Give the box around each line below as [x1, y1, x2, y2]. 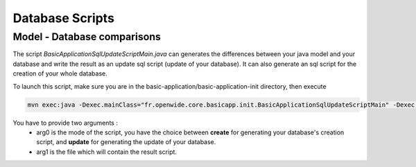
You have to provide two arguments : [12, 118, 118, 127]
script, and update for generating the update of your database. [36, 138, 216, 146]
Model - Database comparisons [12, 30, 161, 43]
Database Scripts [12, 10, 114, 26]
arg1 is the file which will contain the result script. [36, 148, 177, 156]
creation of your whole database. [12, 69, 107, 78]
